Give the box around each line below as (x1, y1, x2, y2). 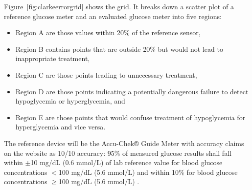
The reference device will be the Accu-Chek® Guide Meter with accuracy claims (4, 138, 244, 148)
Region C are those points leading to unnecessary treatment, (15, 69, 197, 80)
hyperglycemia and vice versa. (15, 122, 106, 132)
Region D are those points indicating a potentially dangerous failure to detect (15, 86, 249, 96)
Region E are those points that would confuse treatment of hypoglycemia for (15, 112, 246, 122)
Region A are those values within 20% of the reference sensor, (15, 27, 201, 38)
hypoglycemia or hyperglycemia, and (15, 96, 125, 106)
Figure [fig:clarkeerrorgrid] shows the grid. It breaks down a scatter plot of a (4, 1, 234, 11)
